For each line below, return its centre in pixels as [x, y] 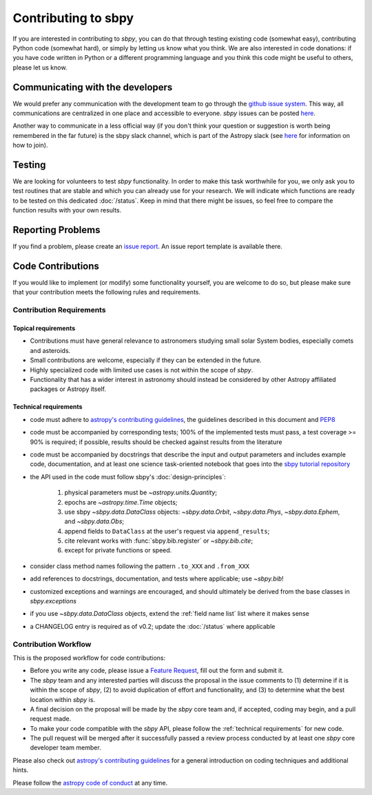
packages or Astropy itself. [68, 389]
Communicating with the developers [93, 87]
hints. [21, 770]
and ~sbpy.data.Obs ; [94, 521]
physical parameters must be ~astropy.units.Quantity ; [141, 492]
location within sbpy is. [63, 699]
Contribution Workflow [52, 644]
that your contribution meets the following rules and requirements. [107, 292]
